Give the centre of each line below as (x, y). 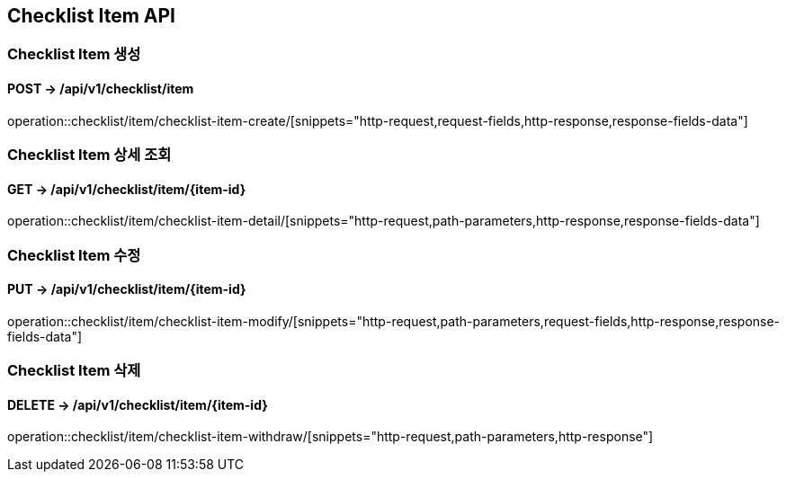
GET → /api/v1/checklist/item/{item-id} (127, 189)
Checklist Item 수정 (74, 255)
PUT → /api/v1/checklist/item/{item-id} (127, 289)
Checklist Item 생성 (74, 54)
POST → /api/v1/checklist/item (101, 89)
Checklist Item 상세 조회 (89, 155)
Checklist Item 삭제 (74, 371)
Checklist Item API (91, 16)
